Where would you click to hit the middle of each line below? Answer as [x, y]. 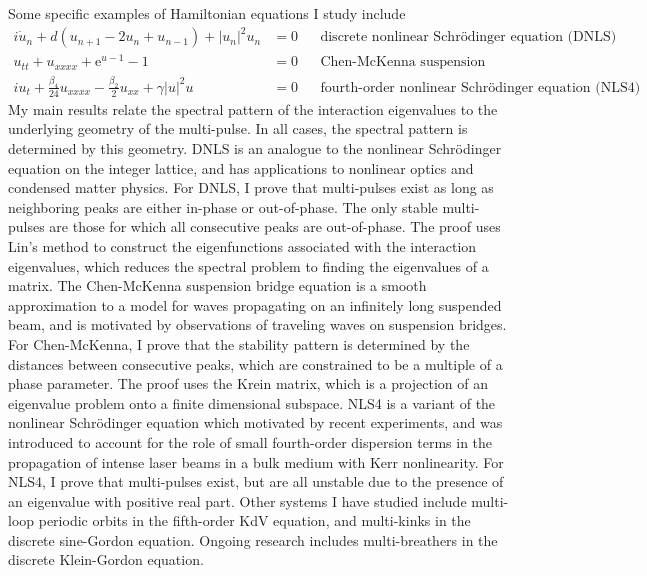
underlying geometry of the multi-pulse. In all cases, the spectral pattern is [238, 128]
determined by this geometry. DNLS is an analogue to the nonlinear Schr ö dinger [255, 148]
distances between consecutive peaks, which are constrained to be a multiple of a [255, 363]
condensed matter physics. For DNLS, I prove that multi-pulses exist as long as [251, 187]
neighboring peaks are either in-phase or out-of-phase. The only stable [223, 206]
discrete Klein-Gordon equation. [106, 559]
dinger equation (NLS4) [568, 87]
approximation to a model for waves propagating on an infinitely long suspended [255, 304]
